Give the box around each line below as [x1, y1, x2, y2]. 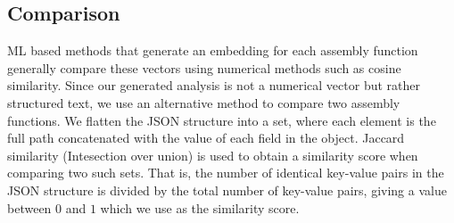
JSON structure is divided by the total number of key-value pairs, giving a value [7, 180, 447, 199]
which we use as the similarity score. [100, 198, 300, 217]
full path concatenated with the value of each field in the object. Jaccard [7, 128, 405, 147]
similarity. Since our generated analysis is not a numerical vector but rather [7, 76, 420, 95]
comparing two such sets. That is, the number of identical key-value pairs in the [7, 163, 444, 182]
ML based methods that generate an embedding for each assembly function [7, 41, 418, 60]
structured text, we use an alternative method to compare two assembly [7, 93, 400, 111]
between [7, 198, 52, 217]
